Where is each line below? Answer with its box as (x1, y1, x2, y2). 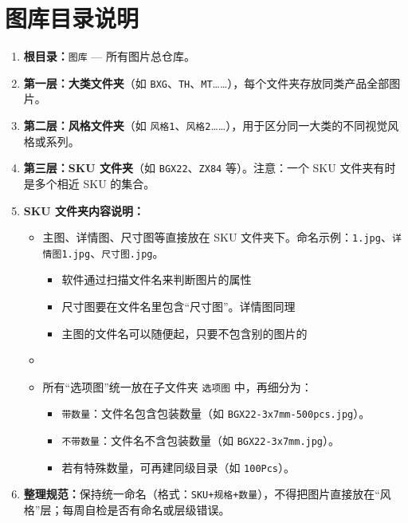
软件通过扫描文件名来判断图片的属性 (61, 271, 252, 288)
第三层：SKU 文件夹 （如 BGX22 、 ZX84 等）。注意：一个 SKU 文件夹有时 (23, 159, 396, 176)
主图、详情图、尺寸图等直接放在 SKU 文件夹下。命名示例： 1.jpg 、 (42, 229, 392, 246)
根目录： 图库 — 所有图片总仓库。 (23, 48, 195, 65)
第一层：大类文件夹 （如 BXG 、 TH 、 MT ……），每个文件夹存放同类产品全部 (23, 74, 390, 91)
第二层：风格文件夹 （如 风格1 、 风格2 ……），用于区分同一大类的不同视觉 (23, 117, 388, 134)
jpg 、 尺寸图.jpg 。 (73, 244, 164, 261)
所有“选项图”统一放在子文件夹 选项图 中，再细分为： (42, 378, 312, 395)
